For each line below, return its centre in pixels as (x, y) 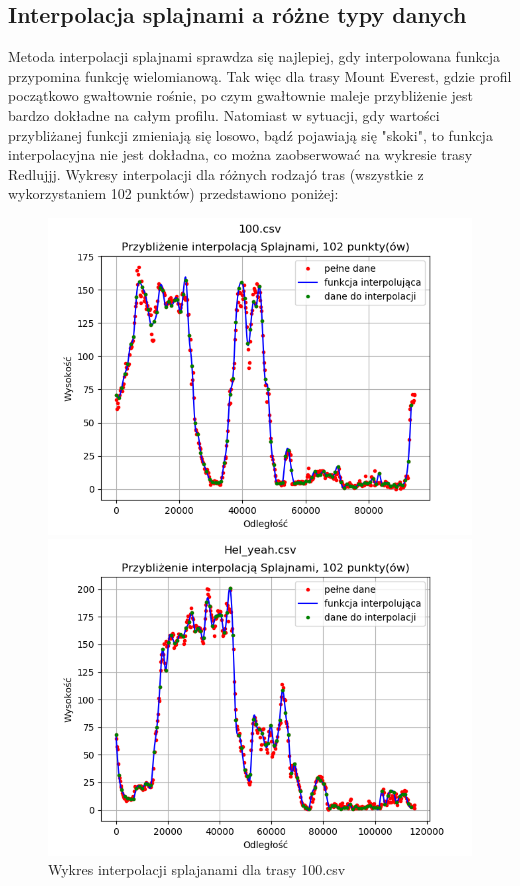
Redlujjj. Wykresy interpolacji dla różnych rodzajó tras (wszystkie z (216, 173)
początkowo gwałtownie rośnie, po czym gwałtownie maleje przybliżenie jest (240, 95)
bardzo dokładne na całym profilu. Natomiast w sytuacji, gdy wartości (224, 114)
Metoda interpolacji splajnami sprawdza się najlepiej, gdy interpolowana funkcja (254, 56)
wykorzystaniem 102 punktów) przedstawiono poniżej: (173, 193)
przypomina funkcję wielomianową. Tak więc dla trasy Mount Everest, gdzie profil (260, 75)
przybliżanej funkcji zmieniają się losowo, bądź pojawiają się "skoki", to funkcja (250, 134)
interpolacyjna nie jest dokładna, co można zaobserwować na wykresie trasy (240, 154)
